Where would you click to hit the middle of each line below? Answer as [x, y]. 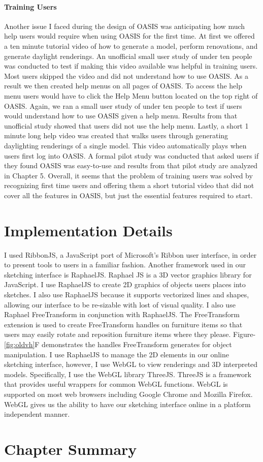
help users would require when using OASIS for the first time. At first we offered [129, 36]
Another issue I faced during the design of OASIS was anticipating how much [125, 26]
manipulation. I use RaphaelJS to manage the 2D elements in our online [117, 354]
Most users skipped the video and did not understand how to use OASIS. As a [126, 75]
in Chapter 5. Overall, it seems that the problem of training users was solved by [128, 175]
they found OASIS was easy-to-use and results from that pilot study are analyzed [131, 165]
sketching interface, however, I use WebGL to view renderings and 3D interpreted [131, 364]
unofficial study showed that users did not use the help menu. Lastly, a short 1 [126, 125]
